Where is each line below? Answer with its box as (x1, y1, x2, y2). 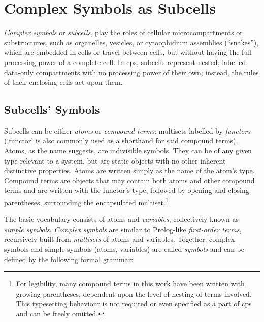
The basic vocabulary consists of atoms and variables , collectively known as (4, 214, 239, 224)
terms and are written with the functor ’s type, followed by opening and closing (4, 185, 249, 196)
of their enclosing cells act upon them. (4, 77, 123, 87)
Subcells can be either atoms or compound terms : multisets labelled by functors (4, 125, 251, 136)
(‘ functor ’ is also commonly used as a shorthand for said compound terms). (4, 135, 238, 146)
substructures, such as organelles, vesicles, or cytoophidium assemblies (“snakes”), (4, 37, 259, 47)
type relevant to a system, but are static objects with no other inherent (4, 155, 226, 166)
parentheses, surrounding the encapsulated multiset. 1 (4, 196, 169, 207)
